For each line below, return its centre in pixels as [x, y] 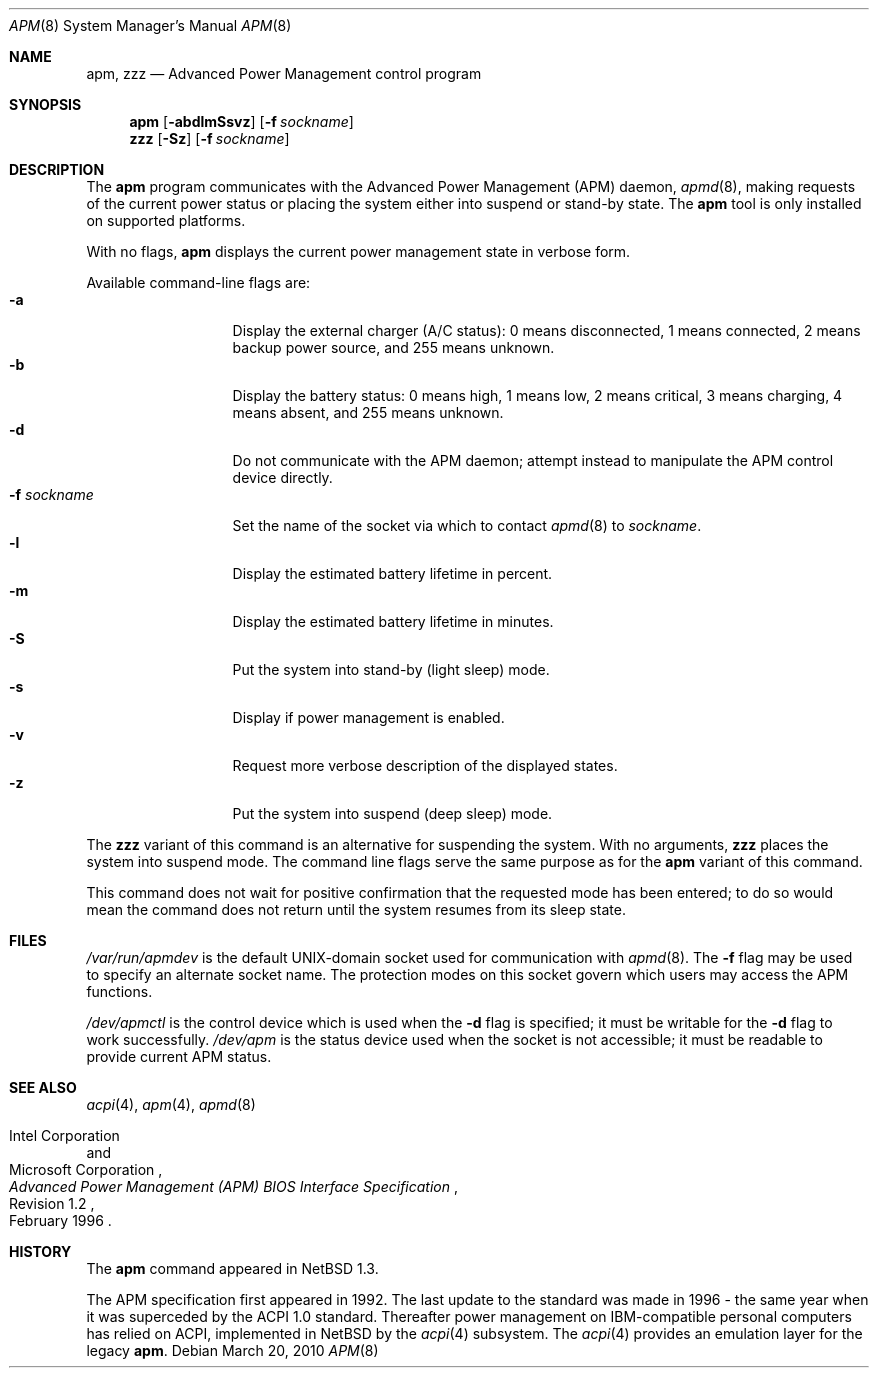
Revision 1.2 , [52, 1203]
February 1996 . [60, 1220]
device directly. [282, 477]
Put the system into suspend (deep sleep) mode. [392, 813]
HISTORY [40, 1251]
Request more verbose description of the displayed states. [425, 765]
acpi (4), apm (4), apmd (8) [171, 1104]
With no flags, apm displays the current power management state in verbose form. [358, 251]
